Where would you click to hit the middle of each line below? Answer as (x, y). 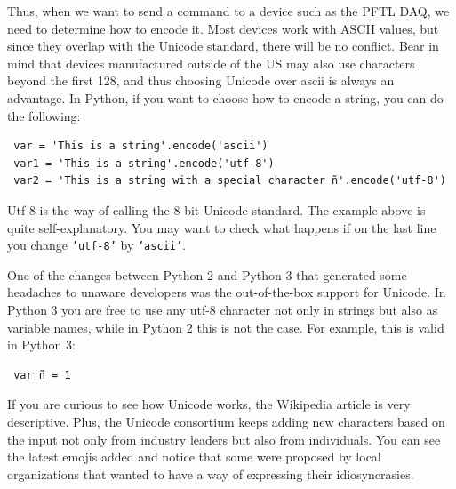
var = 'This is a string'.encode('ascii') (141, 146)
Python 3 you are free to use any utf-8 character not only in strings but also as (223, 309)
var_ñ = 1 (42, 375)
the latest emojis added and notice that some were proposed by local (194, 457)
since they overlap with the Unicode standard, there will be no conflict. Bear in (223, 46)
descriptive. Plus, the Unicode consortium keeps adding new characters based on (226, 421)
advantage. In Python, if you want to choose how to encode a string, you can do (225, 97)
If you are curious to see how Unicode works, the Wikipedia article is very (209, 404)
